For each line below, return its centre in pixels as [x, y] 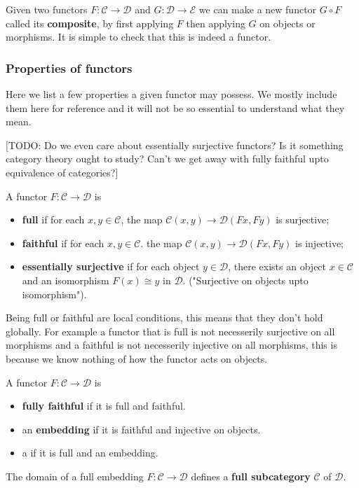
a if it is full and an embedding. [90, 453]
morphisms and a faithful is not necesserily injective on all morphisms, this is [171, 345]
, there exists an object [277, 266]
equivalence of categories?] [62, 172]
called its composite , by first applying [90, 23]
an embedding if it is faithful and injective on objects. [141, 429]
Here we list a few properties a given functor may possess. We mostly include [171, 94]
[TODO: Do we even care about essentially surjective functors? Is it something [175, 145]
